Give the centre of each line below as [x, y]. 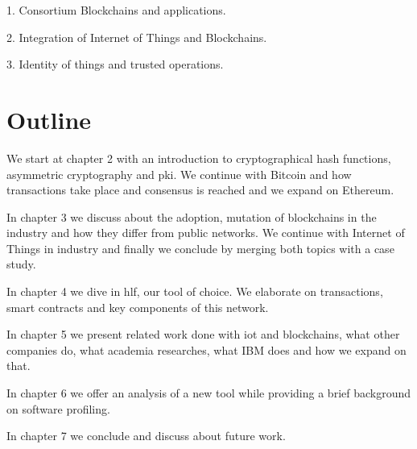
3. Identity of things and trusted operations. [115, 64]
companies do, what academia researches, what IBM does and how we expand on [206, 349]
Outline [49, 119]
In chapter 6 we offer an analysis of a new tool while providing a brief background [209, 393]
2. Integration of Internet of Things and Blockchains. [137, 37]
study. [21, 264]
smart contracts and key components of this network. [138, 307]
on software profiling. [58, 408]
